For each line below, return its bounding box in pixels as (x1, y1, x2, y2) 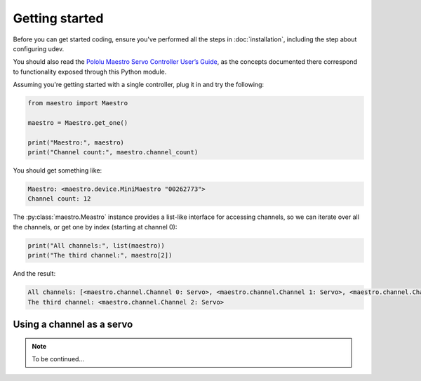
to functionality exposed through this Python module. (13, 67, 167, 76)
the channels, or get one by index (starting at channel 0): (13, 222, 178, 231)
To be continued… (32, 354, 84, 363)
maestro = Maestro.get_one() (27, 119, 128, 126)
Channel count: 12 (27, 195, 91, 203)
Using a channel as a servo (13, 318, 133, 330)
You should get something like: (13, 166, 102, 175)
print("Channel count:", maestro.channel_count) (27, 148, 199, 156)
